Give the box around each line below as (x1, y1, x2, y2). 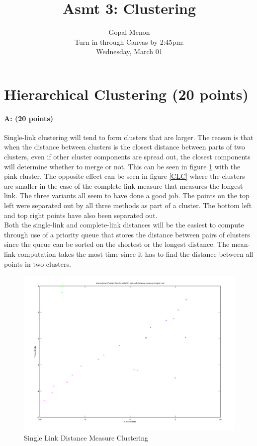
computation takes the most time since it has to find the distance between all (17, 249, 254, 259)
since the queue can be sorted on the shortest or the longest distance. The (4, 239, 230, 249)
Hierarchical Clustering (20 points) (4, 83, 249, 104)
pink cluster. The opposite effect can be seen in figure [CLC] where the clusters (4, 171, 245, 181)
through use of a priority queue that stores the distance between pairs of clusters (4, 229, 250, 239)
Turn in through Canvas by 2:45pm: (75, 36, 184, 47)
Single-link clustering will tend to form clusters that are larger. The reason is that (4, 132, 254, 142)
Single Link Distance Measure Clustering (24, 432, 148, 443)
